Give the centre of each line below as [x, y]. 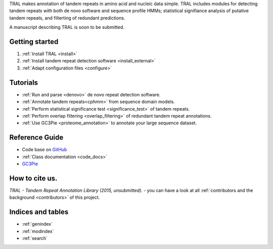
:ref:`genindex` [37, 224]
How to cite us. [33, 178]
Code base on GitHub [44, 150]
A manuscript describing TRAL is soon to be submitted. [67, 27]
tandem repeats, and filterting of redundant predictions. [67, 18]
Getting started [34, 41]
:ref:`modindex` [38, 231]
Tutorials [24, 82]
